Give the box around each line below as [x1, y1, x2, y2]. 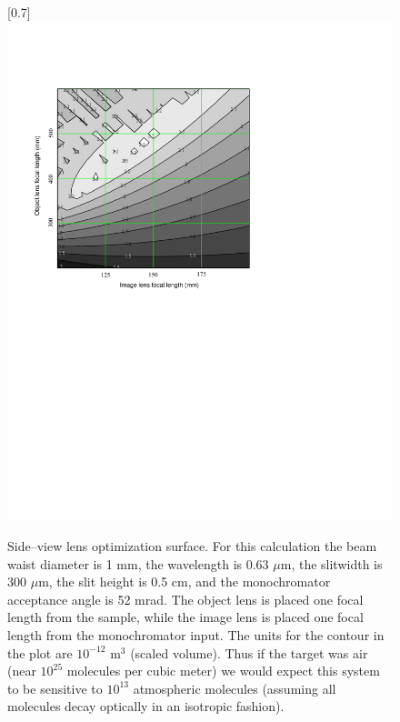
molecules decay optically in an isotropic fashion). [7, 697, 285, 716]
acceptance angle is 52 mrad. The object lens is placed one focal [7, 589, 364, 608]
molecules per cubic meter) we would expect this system [66, 661, 380, 680]
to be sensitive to [7, 678, 103, 697]
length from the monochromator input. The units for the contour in [7, 626, 385, 645]
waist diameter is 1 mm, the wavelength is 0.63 [7, 554, 269, 573]
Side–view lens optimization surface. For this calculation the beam [7, 536, 377, 556]
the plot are [7, 643, 73, 662]
